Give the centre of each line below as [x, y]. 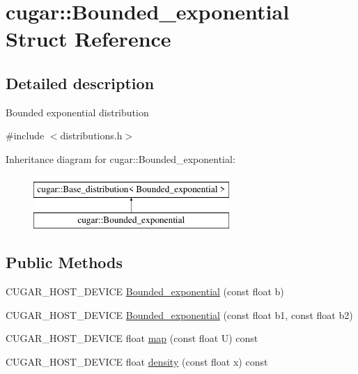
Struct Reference [88, 39]
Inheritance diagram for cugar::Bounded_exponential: [120, 158]
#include [25, 135]
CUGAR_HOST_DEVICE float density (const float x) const [137, 361]
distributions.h [91, 135]
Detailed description [80, 83]
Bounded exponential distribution [77, 112]
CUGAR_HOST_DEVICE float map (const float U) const [132, 338]
